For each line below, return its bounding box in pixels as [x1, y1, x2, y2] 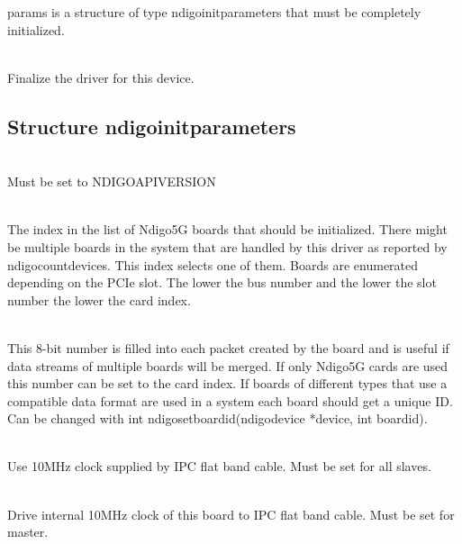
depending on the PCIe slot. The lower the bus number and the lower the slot [7, 273, 437, 292]
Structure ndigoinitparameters [7, 112, 296, 140]
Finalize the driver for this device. [7, 68, 195, 86]
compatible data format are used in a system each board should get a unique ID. [7, 391, 453, 410]
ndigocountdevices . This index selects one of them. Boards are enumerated [7, 255, 419, 274]
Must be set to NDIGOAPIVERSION [7, 172, 216, 191]
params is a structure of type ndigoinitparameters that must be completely [7, 3, 421, 21]
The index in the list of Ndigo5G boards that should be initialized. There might [7, 220, 448, 239]
